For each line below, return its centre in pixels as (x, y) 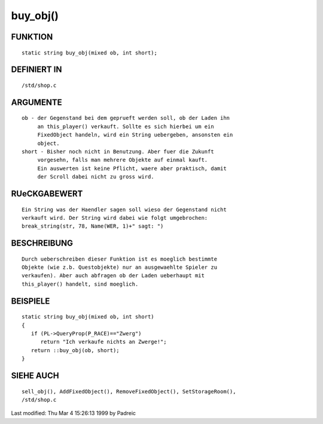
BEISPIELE (31, 301)
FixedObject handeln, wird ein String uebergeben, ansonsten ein (135, 135)
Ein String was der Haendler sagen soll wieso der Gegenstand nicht (124, 209)
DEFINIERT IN (36, 70)
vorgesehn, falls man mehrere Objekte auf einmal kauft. (123, 160)
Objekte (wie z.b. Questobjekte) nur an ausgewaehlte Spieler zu (120, 267)
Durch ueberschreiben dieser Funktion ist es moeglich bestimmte (120, 259)
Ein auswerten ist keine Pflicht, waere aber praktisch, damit (132, 168)
